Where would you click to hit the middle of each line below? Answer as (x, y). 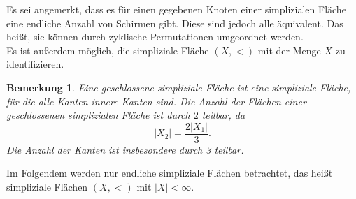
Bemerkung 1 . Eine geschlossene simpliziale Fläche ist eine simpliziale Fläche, (179, 87)
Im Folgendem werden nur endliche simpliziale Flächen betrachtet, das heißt (170, 173)
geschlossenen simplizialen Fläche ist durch (98, 115)
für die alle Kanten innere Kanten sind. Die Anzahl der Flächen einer (156, 101)
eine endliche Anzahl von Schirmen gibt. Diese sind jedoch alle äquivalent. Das (175, 23)
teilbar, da (223, 115)
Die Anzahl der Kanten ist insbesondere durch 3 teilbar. (125, 149)
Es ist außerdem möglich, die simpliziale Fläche (108, 50)
